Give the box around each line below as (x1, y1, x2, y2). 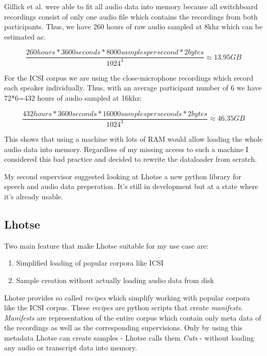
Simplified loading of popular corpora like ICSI (16, 257, 164, 268)
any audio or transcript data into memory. (4, 342, 137, 353)
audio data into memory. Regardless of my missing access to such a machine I (4, 143, 249, 154)
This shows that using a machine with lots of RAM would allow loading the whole (4, 133, 263, 144)
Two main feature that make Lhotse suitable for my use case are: (4, 240, 209, 251)
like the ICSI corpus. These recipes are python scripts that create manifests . (4, 302, 243, 313)
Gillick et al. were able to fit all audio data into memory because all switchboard (4, 1, 258, 11)
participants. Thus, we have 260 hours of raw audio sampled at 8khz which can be (4, 21, 263, 32)
